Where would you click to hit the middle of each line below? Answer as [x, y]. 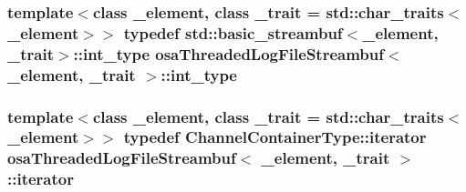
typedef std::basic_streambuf [233, 32]
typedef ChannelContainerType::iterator [275, 137]
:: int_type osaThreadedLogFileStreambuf [228, 53]
